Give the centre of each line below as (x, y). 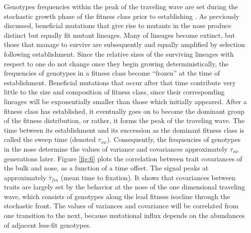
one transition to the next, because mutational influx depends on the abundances (124, 215)
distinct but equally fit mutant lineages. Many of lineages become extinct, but (120, 35)
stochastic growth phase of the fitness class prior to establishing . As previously (122, 16)
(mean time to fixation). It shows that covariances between (148, 177)
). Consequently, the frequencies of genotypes (174, 139)
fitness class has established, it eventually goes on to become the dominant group (124, 111)
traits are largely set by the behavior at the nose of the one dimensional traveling (125, 187)
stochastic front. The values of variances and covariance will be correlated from (121, 206)
